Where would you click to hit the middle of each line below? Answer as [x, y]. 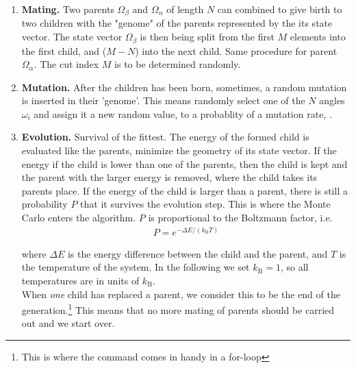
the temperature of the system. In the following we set [136, 267]
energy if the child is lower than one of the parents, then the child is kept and [185, 163]
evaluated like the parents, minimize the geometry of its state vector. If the [179, 150]
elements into [318, 37]
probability [44, 204]
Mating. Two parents [68, 9]
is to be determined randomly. [178, 64]
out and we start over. [68, 323]
